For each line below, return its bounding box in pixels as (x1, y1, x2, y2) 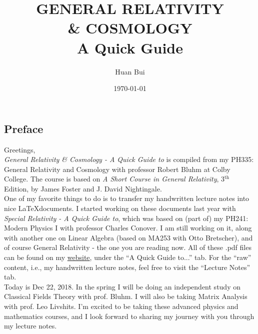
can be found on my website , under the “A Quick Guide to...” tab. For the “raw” (4, 252, 251, 262)
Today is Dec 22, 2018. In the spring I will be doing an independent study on (4, 281, 240, 291)
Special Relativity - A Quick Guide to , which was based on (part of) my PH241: (4, 212, 248, 223)
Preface (4, 120, 43, 136)
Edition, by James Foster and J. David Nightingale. (4, 183, 162, 193)
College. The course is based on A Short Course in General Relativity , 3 (4, 173, 225, 184)
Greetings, (4, 144, 35, 154)
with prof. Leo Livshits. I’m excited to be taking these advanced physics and (4, 301, 238, 311)
